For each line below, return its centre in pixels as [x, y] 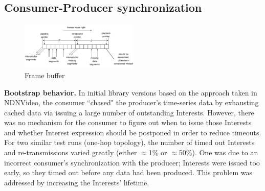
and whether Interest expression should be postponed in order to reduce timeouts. [133, 132]
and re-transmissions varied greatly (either [71, 152]
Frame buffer [45, 75]
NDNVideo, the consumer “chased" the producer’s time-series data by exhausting [131, 102]
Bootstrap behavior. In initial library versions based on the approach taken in [131, 92]
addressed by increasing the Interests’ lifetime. [77, 182]
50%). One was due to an [218, 152]
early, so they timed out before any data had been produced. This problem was [128, 172]
